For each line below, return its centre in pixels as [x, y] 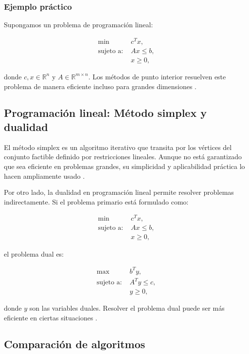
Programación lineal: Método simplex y [105, 112]
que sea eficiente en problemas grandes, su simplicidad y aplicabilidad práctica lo [124, 166]
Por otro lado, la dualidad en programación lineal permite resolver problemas [119, 192]
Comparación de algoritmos [75, 344]
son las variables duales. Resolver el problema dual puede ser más [127, 308]
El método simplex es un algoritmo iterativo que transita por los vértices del [118, 147]
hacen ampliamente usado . [44, 176]
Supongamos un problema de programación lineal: [79, 25]
